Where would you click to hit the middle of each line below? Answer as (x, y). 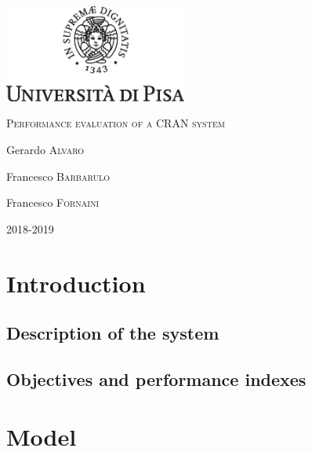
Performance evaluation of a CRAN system (116, 123)
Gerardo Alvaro (45, 149)
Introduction (76, 283)
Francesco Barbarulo (58, 176)
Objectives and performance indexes (156, 379)
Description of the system (113, 333)
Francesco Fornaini (53, 202)
